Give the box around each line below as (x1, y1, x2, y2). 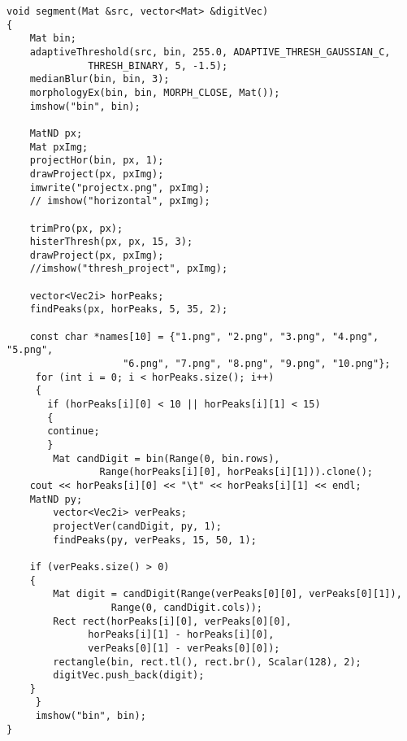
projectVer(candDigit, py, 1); (53, 520, 222, 532)
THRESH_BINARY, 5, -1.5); (88, 59, 228, 72)
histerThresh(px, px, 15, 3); (29, 236, 193, 248)
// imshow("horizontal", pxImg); (29, 195, 210, 207)
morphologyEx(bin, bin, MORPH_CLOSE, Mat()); (29, 86, 280, 98)
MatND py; (29, 493, 83, 505)
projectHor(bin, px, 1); (29, 155, 164, 167)
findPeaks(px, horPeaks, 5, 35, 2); (29, 303, 228, 316)
